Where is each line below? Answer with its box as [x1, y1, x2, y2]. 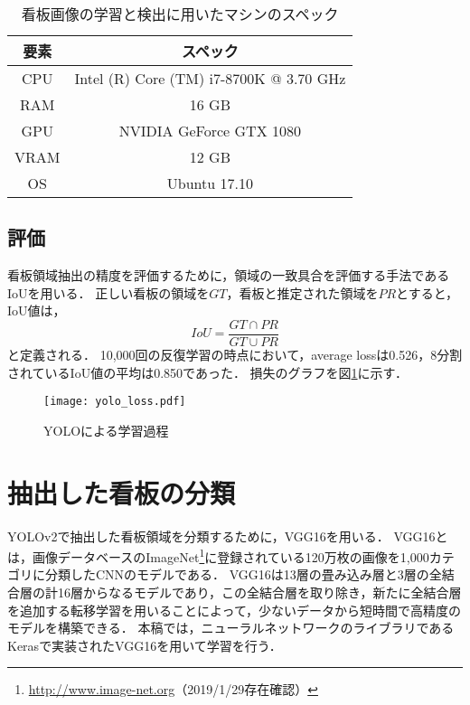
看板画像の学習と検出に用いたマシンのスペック [21, 4, 339, 24]
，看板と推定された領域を [226, 283, 379, 302]
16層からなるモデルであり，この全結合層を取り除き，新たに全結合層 [57, 583, 462, 602]
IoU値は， [7, 301, 66, 320]
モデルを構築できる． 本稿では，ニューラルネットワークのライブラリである [7, 618, 455, 637]
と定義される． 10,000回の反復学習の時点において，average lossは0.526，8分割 [7, 345, 463, 364]
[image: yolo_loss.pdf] [43, 395, 186, 409]
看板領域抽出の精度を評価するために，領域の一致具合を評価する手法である [7, 266, 450, 285]
